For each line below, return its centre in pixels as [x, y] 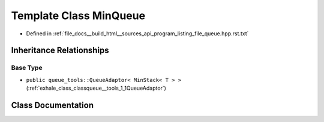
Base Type [27, 68]
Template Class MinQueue [78, 16]
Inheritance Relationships [60, 51]
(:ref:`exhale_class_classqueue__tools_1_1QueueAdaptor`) [96, 88]
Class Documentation [52, 105]
